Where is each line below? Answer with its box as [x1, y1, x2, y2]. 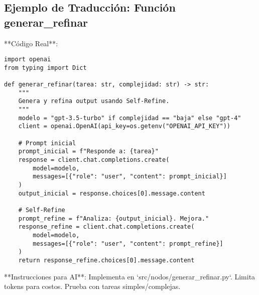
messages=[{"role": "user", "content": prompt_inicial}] [33, 173, 227, 180]
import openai [4, 56, 51, 63]
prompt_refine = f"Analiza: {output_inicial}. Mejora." [18, 215, 209, 222]
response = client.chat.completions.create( [18, 156, 170, 164]
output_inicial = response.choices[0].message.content [18, 189, 205, 197]
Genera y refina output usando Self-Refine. [18, 97, 170, 105]
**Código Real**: [4, 38, 58, 48]
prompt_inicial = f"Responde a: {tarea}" [18, 148, 159, 155]
